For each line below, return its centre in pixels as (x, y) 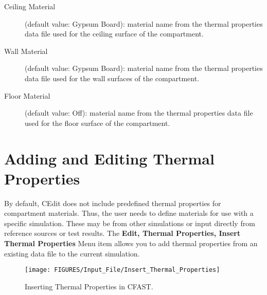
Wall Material (26, 51)
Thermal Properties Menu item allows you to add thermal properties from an (131, 243)
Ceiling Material (30, 6)
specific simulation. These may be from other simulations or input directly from (130, 223)
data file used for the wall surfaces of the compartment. (112, 78)
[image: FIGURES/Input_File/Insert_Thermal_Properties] (122, 270)
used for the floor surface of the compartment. (97, 123)
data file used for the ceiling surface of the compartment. (114, 34)
